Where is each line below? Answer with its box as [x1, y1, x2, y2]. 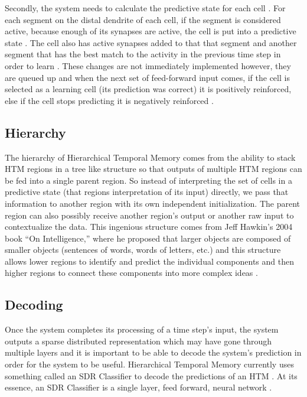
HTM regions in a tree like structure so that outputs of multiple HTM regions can [5, 162, 302, 175]
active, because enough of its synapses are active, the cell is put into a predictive [5, 25, 296, 37]
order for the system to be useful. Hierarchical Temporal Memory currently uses [5, 358, 294, 370]
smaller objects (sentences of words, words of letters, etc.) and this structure [5, 243, 281, 256]
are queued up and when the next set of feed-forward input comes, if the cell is [5, 71, 290, 83]
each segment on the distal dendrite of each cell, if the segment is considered [5, 13, 281, 25]
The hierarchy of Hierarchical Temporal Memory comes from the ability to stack [5, 151, 296, 163]
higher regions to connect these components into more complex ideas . [5, 266, 258, 279]
